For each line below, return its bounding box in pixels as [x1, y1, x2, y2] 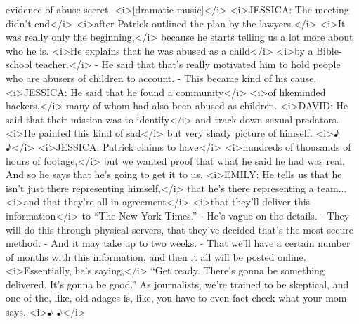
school [6, 57, 32, 72]
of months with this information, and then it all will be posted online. [6, 249, 306, 264]
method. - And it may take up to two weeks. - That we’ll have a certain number [6, 236, 351, 250]
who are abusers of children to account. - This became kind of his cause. [6, 70, 317, 85]
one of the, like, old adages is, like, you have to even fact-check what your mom [6, 290, 347, 305]
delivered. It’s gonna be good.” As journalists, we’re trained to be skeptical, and [6, 276, 349, 291]
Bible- [316, 43, 342, 58]
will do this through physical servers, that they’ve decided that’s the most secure [6, 222, 353, 236]
